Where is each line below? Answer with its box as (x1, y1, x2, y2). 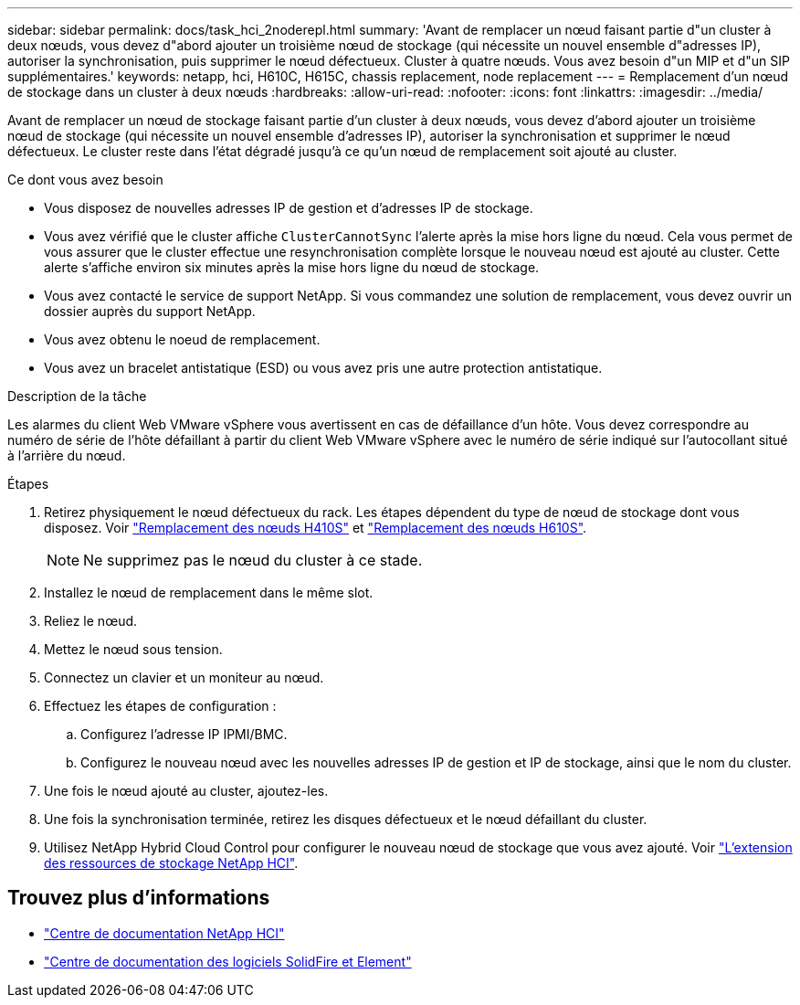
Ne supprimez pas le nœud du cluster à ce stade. (83, 551, 423, 569)
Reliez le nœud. (44, 613, 138, 629)
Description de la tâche (7, 388, 147, 404)
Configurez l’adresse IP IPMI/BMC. (80, 726, 288, 742)
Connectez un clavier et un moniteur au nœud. (44, 670, 324, 685)
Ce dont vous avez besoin (7, 172, 163, 187)
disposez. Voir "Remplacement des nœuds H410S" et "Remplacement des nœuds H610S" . (44, 520, 587, 535)
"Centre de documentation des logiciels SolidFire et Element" (44, 953, 412, 969)
